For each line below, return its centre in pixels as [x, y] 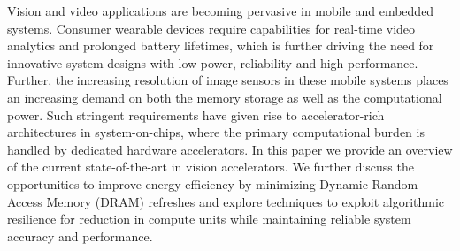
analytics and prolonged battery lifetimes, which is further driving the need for [221, 46]
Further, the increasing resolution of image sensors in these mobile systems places [228, 80]
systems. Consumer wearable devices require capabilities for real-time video [211, 28]
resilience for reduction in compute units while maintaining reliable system [209, 219]
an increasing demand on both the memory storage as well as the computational [225, 97]
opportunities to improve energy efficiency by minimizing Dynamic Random [213, 183]
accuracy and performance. [80, 236]
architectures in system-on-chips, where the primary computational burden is [216, 132]
